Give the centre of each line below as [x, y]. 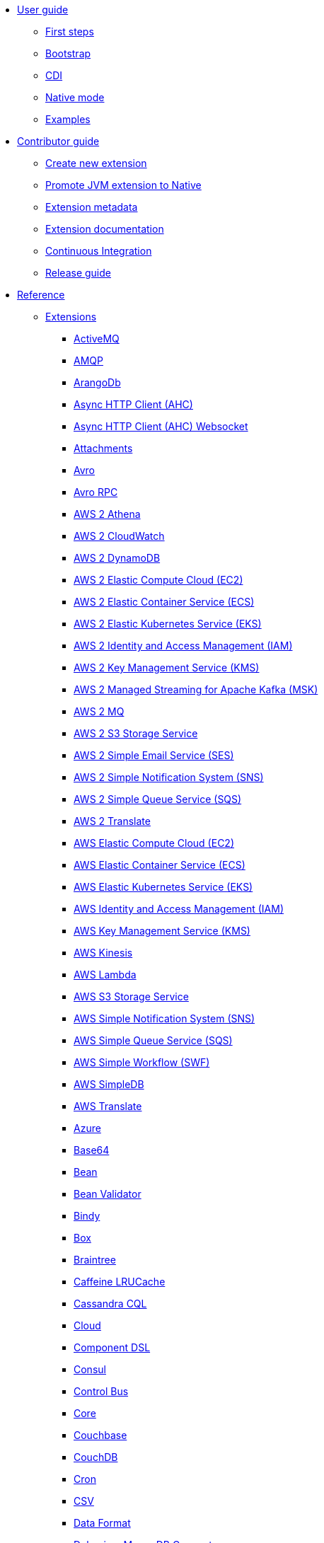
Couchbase [100, 1435]
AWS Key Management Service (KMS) [162, 931]
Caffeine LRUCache [120, 1282]
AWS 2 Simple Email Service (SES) [154, 755]
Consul [90, 1369]
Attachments [103, 448]
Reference [41, 295]
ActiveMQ [97, 339]
